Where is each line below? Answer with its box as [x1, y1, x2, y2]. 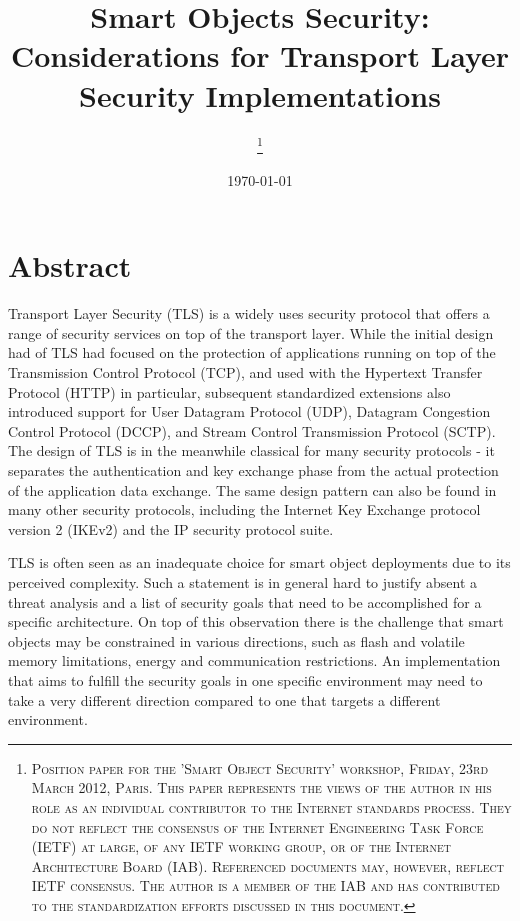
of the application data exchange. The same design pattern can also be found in [8, 479, 497, 500]
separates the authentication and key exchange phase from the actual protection [8, 460, 499, 481]
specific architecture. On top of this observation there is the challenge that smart [8, 611, 504, 632]
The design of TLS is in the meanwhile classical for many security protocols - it [8, 440, 495, 461]
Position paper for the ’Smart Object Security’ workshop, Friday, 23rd [31, 757, 489, 778]
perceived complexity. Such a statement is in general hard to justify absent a [8, 572, 478, 592]
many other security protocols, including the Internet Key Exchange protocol [8, 499, 481, 520]
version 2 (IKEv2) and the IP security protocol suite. [8, 518, 334, 539]
